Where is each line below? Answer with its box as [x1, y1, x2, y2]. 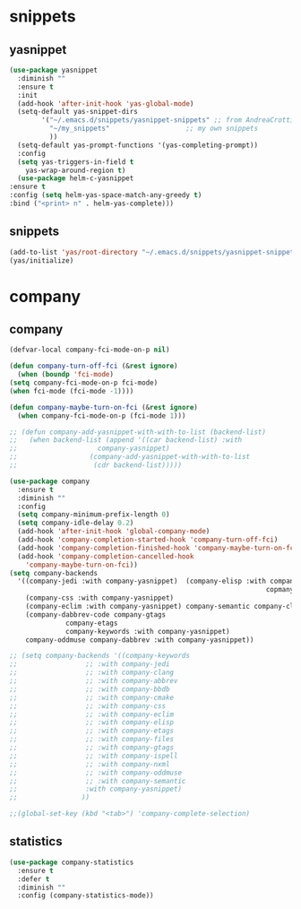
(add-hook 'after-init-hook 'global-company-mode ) [17, 527, 211, 536]
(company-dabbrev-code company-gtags [25, 610, 167, 619]
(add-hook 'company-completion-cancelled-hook [17, 551, 194, 561]
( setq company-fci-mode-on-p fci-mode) [9, 378, 159, 387]
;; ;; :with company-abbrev [9, 677, 178, 686]
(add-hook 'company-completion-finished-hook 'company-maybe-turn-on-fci [17, 543, 298, 552]
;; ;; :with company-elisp [9, 718, 175, 727]
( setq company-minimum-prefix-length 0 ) [17, 510, 170, 519]
